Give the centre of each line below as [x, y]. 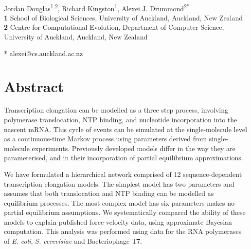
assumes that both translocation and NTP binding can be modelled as [109, 193]
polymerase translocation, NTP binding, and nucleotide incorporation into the [121, 119]
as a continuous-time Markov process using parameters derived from [106, 139]
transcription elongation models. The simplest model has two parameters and [119, 183]
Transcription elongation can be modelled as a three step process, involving [116, 110]
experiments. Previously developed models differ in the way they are [134, 148]
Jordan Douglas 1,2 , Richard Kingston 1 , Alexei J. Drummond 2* [97, 7]
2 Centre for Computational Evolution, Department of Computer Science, [114, 27]
